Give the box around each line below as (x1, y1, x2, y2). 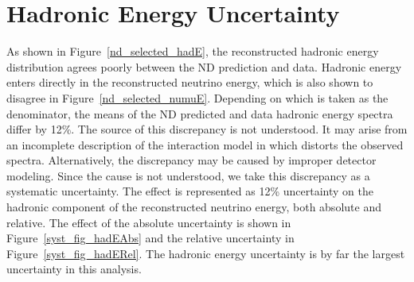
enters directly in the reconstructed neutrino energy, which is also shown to (6, 74, 373, 91)
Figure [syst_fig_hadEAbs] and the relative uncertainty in (6, 230, 295, 246)
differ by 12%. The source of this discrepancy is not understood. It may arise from (6, 121, 408, 137)
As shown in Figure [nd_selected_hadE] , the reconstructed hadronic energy (6, 43, 379, 60)
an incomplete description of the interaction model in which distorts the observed (6, 136, 404, 153)
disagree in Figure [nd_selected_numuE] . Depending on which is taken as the (6, 89, 389, 106)
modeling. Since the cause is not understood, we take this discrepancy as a (6, 167, 370, 183)
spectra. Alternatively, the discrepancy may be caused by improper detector (6, 152, 377, 168)
